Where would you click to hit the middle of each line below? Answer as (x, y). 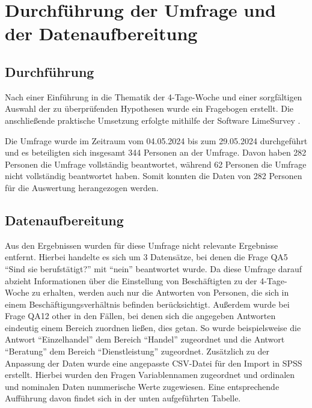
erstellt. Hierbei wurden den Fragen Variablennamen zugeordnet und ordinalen (150, 375)
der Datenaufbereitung (101, 33)
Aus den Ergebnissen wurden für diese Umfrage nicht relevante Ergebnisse (142, 245)
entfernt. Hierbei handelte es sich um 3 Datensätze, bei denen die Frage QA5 (146, 257)
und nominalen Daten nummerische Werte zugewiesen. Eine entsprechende (142, 386)
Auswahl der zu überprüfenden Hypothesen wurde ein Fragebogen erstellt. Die (149, 108)
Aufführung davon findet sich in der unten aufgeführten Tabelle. (123, 398)
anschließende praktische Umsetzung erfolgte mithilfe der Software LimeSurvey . (153, 120)
